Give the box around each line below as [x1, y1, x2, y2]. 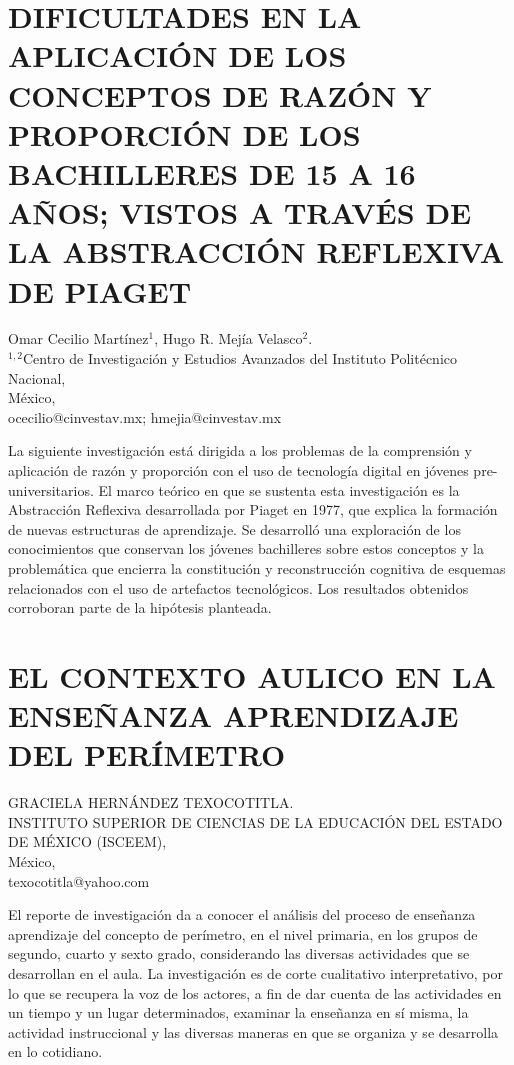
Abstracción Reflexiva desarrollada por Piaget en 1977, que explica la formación [8, 499, 498, 520]
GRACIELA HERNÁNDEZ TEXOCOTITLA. [8, 792, 294, 813]
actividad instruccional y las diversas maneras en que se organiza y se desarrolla [8, 1021, 499, 1042]
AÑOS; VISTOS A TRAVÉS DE [8, 192, 472, 233]
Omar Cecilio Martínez [8, 328, 149, 349]
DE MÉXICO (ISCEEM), [8, 831, 167, 852]
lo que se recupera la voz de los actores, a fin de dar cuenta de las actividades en [8, 982, 502, 1003]
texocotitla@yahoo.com [8, 870, 150, 891]
